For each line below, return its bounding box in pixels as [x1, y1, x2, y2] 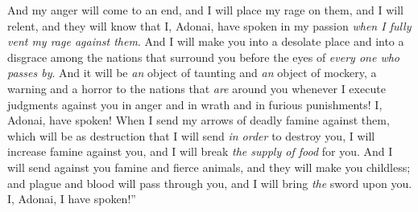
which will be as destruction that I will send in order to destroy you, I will [7, 127, 375, 144]
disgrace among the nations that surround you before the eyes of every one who [7, 48, 399, 65]
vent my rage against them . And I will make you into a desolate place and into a [7, 33, 404, 50]
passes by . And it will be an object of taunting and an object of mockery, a [7, 64, 377, 81]
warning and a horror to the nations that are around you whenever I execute [7, 79, 386, 96]
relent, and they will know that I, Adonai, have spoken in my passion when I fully [7, 17, 412, 34]
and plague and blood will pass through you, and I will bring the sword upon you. [7, 174, 412, 191]
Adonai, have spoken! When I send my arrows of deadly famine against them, [7, 112, 390, 128]
